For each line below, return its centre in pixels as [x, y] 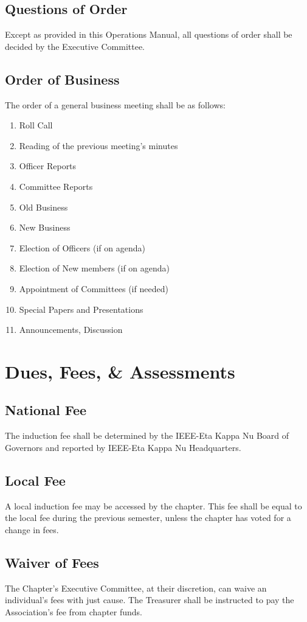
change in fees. [32, 529]
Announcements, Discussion [71, 330]
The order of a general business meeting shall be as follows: [115, 104]
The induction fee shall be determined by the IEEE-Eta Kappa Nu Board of [147, 435]
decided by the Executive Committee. [75, 46]
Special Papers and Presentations [81, 309]
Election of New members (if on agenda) [95, 268]
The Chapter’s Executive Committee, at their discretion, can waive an [136, 588]
